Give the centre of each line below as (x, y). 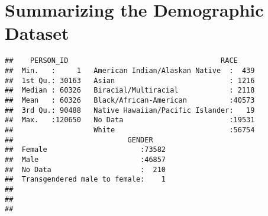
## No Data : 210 (85, 169)
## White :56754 (130, 130)
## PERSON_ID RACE (121, 61)
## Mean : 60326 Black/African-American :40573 (130, 100)
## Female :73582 (85, 150)
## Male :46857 (85, 159)
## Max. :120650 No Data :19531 (130, 120)
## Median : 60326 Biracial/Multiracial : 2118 (130, 90)
